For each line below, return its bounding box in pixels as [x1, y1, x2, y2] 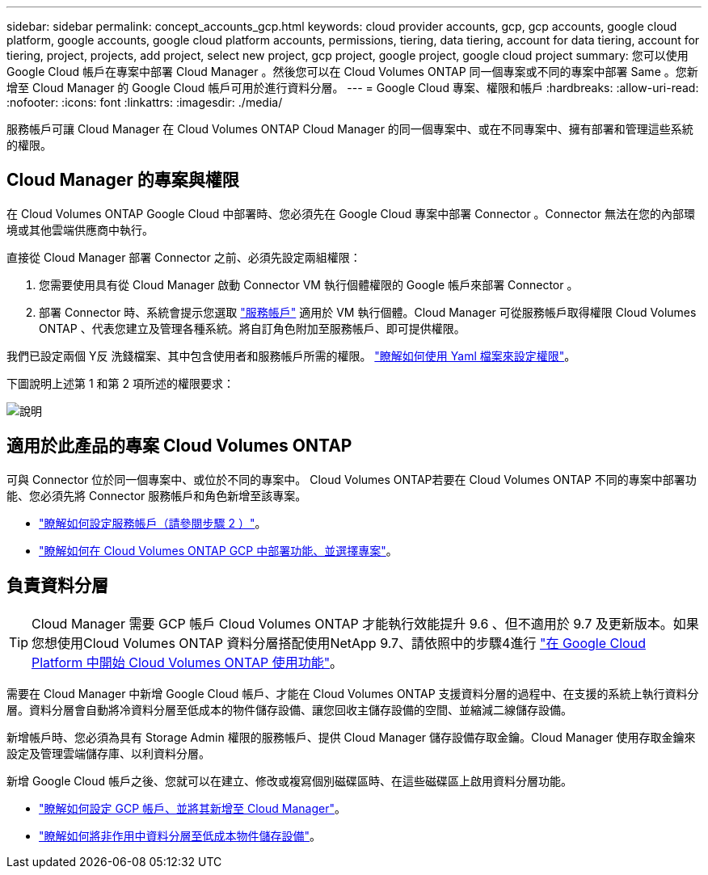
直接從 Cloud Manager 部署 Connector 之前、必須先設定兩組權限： [6, 250, 361, 264]
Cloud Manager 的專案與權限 [6, 170, 239, 191]
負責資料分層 [6, 575, 108, 596]
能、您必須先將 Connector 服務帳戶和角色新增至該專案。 [6, 488, 307, 503]
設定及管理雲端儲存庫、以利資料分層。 [6, 746, 210, 760]
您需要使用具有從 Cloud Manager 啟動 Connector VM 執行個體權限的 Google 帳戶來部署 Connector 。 [39, 277, 579, 292]
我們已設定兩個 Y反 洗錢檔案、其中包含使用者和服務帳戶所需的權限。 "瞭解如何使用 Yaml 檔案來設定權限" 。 [6, 348, 576, 363]
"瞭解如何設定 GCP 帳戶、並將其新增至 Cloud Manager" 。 [39, 801, 346, 815]
